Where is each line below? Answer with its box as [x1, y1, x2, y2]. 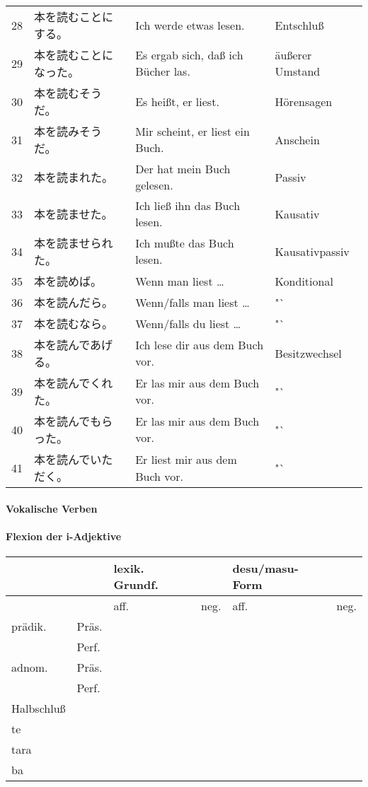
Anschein [275, 131, 320, 148]
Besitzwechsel [275, 344, 342, 361]
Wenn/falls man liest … [135, 293, 250, 310]
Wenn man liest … [135, 272, 224, 289]
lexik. [113, 559, 144, 576]
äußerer [275, 47, 312, 63]
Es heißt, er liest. [135, 93, 219, 110]
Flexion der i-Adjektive [6, 528, 122, 543]
